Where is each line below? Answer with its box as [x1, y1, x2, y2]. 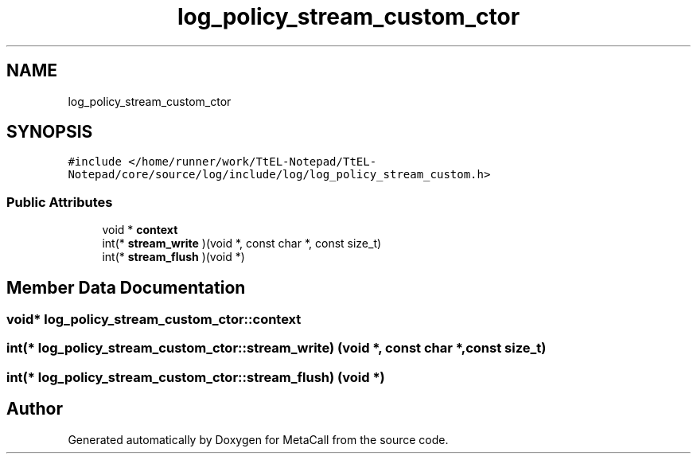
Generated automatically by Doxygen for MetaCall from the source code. [68, 432, 449, 446]
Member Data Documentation [6, 277, 246, 298]
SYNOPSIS [6, 122, 93, 142]
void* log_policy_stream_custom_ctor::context [6, 311, 302, 328]
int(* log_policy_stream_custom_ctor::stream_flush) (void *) [6, 368, 385, 385]
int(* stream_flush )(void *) [102, 250, 245, 264]
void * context [102, 223, 178, 237]
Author [6, 399, 63, 419]
